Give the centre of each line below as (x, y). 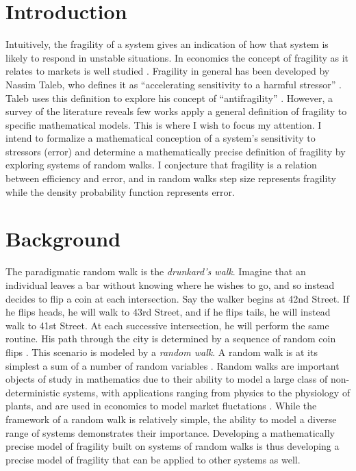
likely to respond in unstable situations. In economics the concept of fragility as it (177, 57)
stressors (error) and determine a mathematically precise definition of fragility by (176, 151)
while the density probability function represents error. (120, 191)
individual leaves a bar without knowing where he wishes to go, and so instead (170, 284)
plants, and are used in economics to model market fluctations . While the (161, 406)
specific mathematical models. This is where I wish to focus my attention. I (164, 124)
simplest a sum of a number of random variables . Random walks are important (173, 365)
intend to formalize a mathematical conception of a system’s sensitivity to (161, 138)
